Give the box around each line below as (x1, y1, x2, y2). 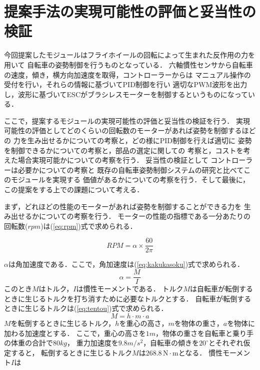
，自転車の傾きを (143, 337, 199, 348)
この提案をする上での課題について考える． (4, 184, 144, 195)
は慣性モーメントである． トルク (76, 283, 183, 294)
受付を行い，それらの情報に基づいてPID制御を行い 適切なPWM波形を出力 (4, 79, 247, 90)
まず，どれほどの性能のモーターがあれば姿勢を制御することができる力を (4, 201, 242, 211)
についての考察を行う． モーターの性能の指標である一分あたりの (38, 211, 250, 221)
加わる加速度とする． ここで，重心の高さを (4, 327, 146, 338)
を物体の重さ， (174, 317, 223, 328)
